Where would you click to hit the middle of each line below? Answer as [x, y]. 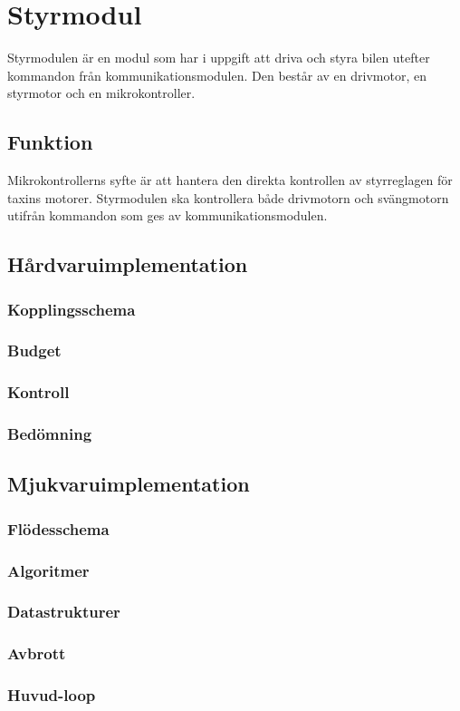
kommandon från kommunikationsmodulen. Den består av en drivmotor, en [217, 75]
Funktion [50, 142]
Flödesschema [58, 528]
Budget [34, 351]
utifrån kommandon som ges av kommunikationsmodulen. [168, 215]
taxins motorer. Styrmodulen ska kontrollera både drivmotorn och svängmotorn [228, 197]
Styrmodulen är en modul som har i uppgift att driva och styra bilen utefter [219, 58]
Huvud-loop [52, 695]
